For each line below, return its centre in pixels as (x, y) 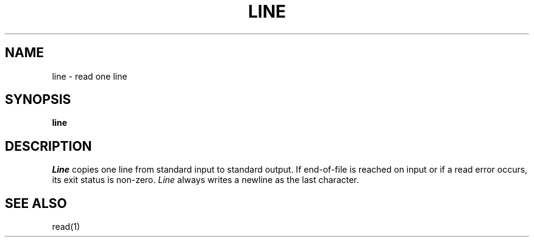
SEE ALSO (36, 203)
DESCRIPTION (48, 146)
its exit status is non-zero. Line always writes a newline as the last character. (205, 180)
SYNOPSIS (38, 100)
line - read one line (90, 76)
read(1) (66, 227)
